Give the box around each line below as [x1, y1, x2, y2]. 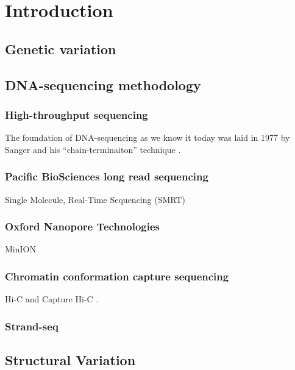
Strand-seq [5, 318, 59, 333]
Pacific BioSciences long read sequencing [5, 169, 208, 184]
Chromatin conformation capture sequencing [5, 268, 229, 283]
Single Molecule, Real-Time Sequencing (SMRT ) [5, 193, 185, 205]
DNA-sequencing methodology [5, 75, 201, 94]
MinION [5, 243, 36, 255]
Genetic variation [5, 39, 116, 58]
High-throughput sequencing [5, 107, 148, 122]
